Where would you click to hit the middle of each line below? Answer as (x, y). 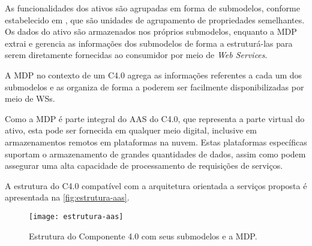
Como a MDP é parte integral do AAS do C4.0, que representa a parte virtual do (155, 118)
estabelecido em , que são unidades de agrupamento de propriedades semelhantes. (155, 19)
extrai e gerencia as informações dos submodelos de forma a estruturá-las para (149, 43)
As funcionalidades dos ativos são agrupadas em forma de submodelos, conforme (152, 8)
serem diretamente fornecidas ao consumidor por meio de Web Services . (136, 55)
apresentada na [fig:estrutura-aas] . (67, 197)
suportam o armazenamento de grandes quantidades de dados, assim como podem (155, 154)
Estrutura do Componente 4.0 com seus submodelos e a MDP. (143, 236)
